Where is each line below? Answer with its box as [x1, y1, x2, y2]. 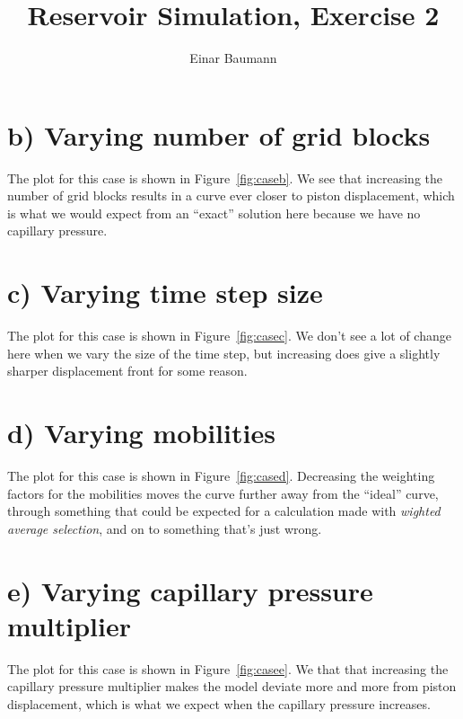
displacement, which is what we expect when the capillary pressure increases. [7, 694, 431, 713]
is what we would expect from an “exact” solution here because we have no [7, 203, 421, 222]
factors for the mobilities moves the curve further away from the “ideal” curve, [7, 484, 439, 502]
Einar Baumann [189, 49, 277, 67]
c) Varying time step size [7, 274, 323, 311]
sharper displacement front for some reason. [7, 361, 248, 380]
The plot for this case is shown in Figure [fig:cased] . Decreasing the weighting [7, 466, 435, 485]
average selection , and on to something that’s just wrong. [7, 519, 322, 537]
